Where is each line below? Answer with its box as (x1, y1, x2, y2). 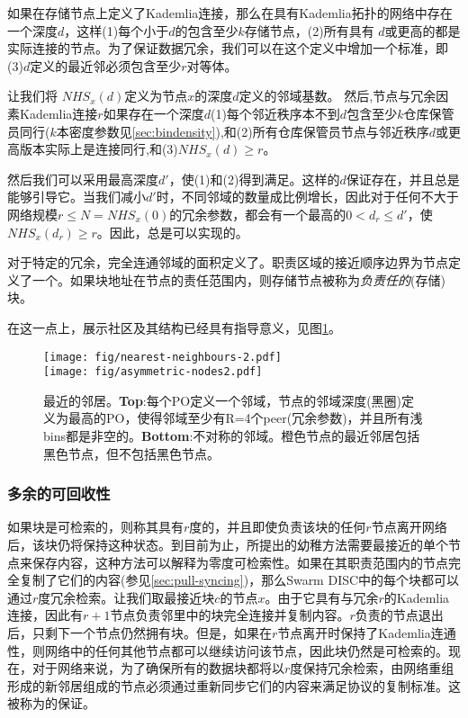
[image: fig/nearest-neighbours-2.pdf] (43, 350, 282, 363)
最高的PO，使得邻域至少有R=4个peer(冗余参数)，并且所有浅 (67, 408, 423, 427)
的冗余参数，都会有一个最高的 (169, 204, 346, 223)
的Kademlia (383, 588, 450, 606)
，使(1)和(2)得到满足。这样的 (168, 169, 340, 188)
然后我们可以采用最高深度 (7, 169, 158, 188)
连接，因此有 (7, 606, 83, 624)
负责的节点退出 (355, 606, 444, 624)
